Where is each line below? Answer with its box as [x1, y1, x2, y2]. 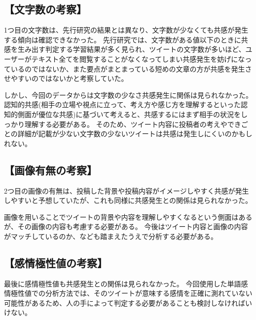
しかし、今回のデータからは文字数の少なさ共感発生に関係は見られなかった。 [4, 89, 253, 100]
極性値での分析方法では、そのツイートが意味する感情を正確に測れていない [10, 288, 253, 298]
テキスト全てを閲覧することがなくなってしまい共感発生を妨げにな [31, 53, 245, 64]
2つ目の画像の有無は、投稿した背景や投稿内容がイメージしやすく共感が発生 [4, 185, 249, 196]
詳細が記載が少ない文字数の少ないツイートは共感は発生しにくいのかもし [17, 128, 253, 139]
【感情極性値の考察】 [4, 255, 108, 270]
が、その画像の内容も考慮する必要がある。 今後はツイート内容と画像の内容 [4, 221, 248, 232]
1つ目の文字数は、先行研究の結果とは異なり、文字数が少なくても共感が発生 [4, 25, 249, 35]
